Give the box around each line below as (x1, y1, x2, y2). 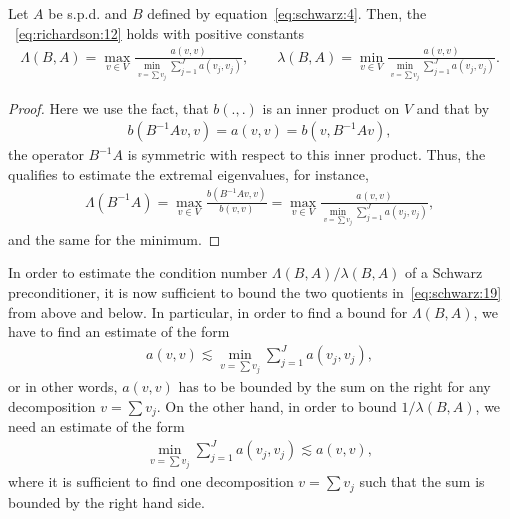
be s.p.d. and (48, 3, 128, 23)
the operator (8, 144, 84, 165)
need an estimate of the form (8, 416, 185, 437)
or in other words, (8, 376, 118, 397)
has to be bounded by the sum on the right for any (178, 376, 491, 397)
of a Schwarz (405, 262, 483, 283)
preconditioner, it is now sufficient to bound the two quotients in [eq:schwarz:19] (8, 281, 502, 302)
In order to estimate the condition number (8, 262, 268, 283)
